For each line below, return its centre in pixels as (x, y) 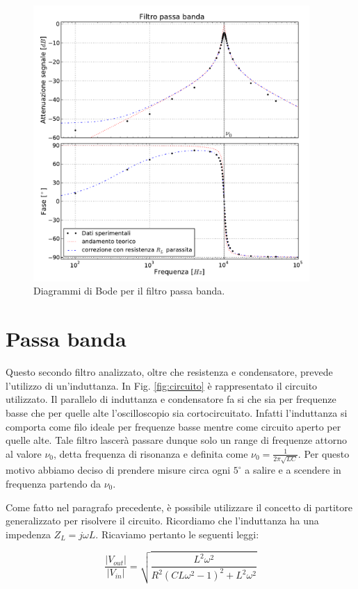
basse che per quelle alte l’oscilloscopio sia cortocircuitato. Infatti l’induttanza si (177, 412)
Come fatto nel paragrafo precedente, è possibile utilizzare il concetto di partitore (179, 507)
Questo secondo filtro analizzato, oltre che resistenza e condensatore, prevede (169, 372)
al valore (24, 453)
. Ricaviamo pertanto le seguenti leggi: (177, 534)
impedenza (28, 534)
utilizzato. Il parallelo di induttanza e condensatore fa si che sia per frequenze (171, 399)
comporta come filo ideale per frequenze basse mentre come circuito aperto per (173, 426)
